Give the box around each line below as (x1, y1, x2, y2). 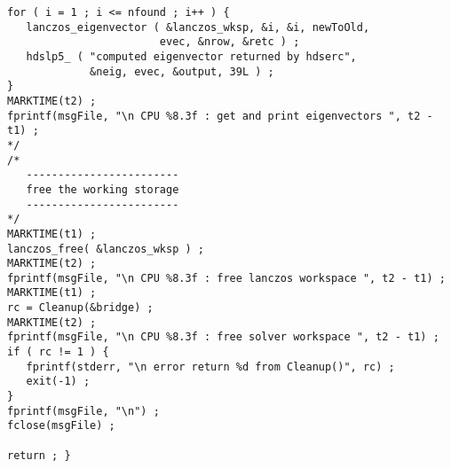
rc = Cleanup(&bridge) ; (7, 301, 154, 315)
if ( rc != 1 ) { (7, 346, 109, 359)
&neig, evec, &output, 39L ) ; (90, 65, 274, 78)
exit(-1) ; (26, 375, 91, 388)
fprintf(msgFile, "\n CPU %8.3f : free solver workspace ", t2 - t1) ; (7, 331, 439, 344)
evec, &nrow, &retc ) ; (159, 35, 300, 49)
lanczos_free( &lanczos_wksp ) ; (7, 242, 204, 255)
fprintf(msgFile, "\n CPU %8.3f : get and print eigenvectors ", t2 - (7, 109, 433, 122)
